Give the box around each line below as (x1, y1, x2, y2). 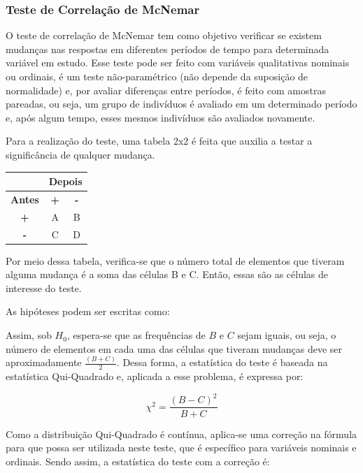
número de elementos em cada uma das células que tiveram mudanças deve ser (6, 341, 343, 356)
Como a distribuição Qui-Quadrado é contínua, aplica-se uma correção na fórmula (6, 426, 357, 441)
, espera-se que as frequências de (66, 328, 206, 342)
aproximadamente (6, 355, 82, 370)
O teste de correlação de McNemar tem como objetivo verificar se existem (6, 28, 322, 43)
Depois (48, 174, 83, 189)
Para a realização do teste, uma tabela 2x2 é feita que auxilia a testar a (6, 133, 313, 148)
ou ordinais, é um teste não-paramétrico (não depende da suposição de (6, 69, 308, 83)
